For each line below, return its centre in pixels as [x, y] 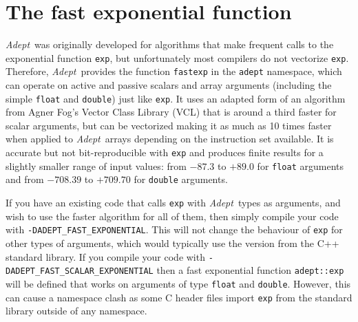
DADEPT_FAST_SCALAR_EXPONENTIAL [80, 271]
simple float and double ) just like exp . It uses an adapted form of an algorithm [176, 98]
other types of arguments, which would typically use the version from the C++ [172, 243]
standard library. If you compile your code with [105, 256]
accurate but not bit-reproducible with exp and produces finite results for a [165, 152]
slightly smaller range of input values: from [96, 165]
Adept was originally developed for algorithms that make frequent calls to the [170, 44]
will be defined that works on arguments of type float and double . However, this [178, 283]
